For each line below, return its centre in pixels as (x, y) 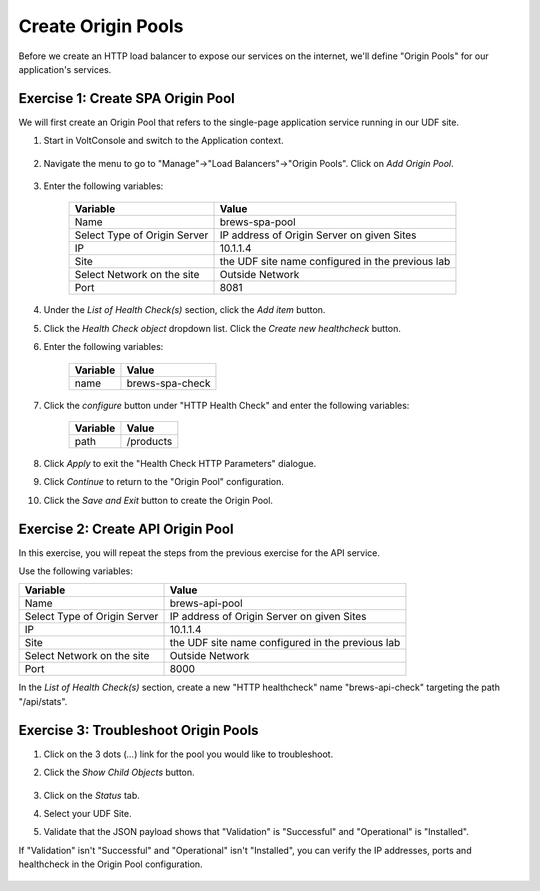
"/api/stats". (43, 701)
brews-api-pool (206, 603)
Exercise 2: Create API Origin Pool (126, 528)
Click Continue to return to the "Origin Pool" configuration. (163, 482)
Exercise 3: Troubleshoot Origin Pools (138, 730)
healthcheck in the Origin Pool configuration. (111, 864)
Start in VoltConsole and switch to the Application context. (163, 141)
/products (149, 441)
